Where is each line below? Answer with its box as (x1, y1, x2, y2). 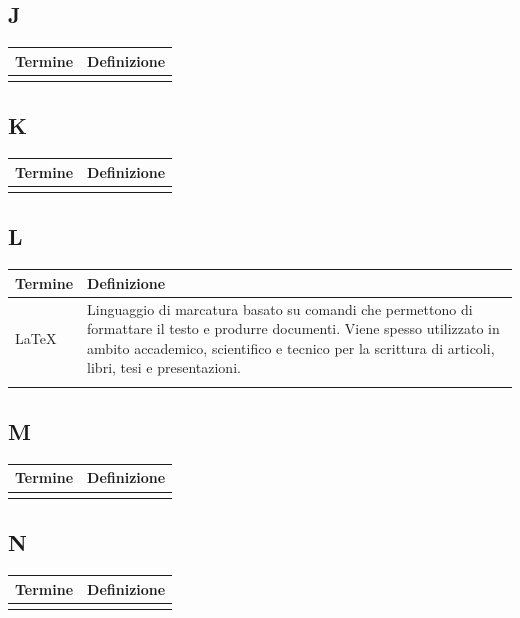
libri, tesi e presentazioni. (87, 357, 241, 378)
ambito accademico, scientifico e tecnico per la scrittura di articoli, (87, 337, 495, 358)
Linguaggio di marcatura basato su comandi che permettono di (87, 298, 473, 319)
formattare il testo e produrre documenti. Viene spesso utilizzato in (87, 318, 500, 339)
